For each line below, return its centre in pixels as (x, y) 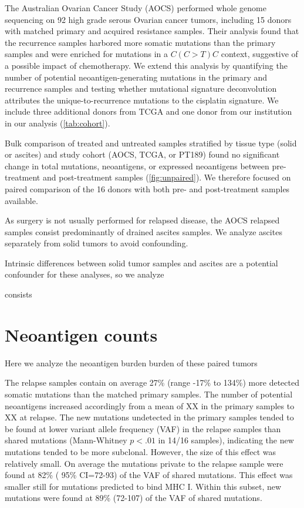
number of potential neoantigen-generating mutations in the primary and (136, 77)
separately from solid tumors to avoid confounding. (97, 243)
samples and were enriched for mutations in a (86, 54)
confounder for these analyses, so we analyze (85, 274)
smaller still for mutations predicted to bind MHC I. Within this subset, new (143, 486)
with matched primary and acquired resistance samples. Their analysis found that (152, 31)
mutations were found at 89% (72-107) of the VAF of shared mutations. (134, 498)
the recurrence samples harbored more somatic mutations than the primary (140, 42)
